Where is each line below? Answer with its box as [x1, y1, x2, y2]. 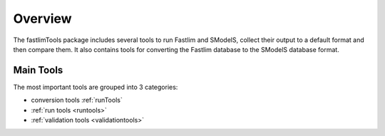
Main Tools [13, 64, 63, 76]
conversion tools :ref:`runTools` [31, 96, 123, 105]
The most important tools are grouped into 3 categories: [13, 83, 178, 91]
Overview [13, 11, 72, 26]
